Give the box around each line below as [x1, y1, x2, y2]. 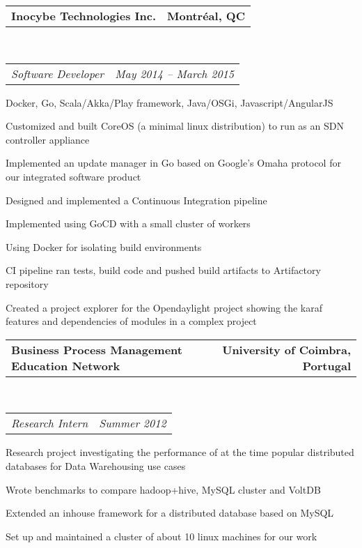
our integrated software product [6, 169, 141, 183]
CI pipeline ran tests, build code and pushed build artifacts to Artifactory [6, 263, 321, 277]
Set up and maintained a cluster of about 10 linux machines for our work [6, 528, 317, 543]
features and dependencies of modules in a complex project [6, 314, 257, 328]
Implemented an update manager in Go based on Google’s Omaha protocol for [6, 155, 341, 170]
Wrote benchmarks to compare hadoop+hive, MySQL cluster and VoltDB [6, 482, 321, 496]
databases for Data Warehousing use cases [6, 458, 186, 473]
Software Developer [11, 65, 104, 82]
